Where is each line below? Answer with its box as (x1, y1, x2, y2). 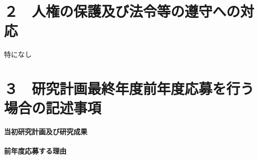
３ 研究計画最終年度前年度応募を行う (4, 78, 255, 99)
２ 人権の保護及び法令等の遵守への (4, 1, 241, 21)
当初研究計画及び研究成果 (4, 126, 87, 137)
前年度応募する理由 (4, 146, 66, 156)
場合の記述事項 (4, 98, 102, 118)
